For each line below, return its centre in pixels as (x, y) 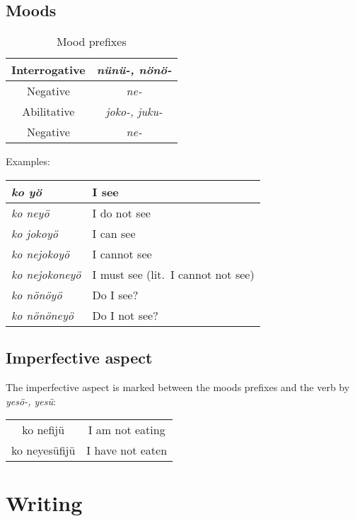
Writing (44, 503)
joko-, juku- (134, 112)
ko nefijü (43, 430)
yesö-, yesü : (31, 401)
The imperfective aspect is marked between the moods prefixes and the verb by (178, 387)
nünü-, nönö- (134, 70)
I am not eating (127, 430)
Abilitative (48, 112)
